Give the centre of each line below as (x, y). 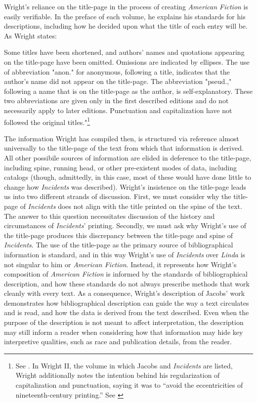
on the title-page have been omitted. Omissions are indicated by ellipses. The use (127, 61)
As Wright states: (30, 35)
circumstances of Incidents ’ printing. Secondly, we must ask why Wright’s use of (125, 225)
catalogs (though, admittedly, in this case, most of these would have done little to (128, 177)
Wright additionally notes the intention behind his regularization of (118, 375)
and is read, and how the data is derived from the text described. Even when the (127, 312)
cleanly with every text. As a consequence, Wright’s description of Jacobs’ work (125, 293)
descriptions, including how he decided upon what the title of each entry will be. (126, 26)
